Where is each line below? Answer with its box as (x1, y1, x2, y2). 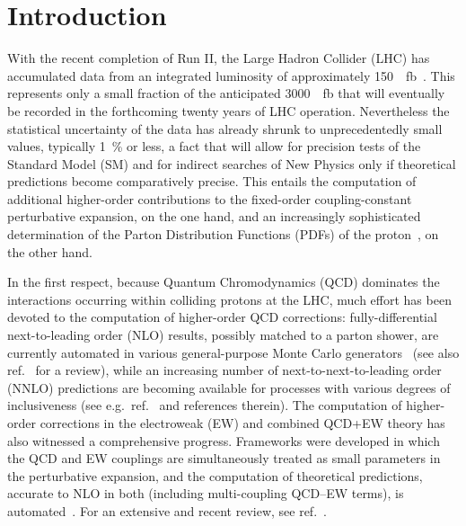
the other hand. (7, 242, 92, 261)
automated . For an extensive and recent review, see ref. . (7, 501, 327, 520)
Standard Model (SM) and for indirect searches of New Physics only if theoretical (7, 154, 456, 173)
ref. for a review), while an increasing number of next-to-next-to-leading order (7, 361, 442, 379)
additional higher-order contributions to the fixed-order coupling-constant (7, 189, 412, 208)
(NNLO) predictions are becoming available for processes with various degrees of (7, 378, 451, 397)
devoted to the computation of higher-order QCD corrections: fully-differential (7, 308, 437, 326)
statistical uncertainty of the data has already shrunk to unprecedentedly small (7, 119, 443, 138)
